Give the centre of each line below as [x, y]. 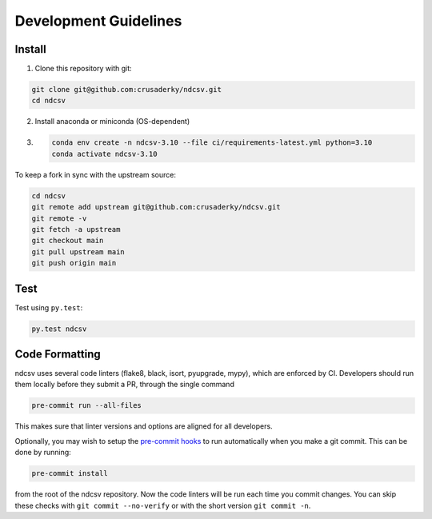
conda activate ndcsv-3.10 [104, 154]
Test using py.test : [49, 307]
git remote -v [59, 218]
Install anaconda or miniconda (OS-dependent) [112, 122]
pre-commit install [70, 473]
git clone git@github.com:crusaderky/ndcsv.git [126, 90]
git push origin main [74, 263]
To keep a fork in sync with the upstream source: [95, 174]
